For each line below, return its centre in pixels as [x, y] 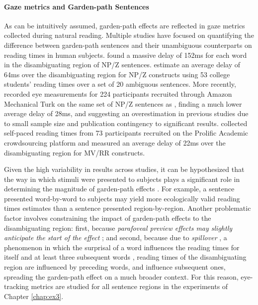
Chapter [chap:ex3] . [34, 296]
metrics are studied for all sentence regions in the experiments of [129, 286]
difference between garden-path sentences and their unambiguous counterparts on [128, 45]
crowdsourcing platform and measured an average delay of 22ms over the [115, 142]
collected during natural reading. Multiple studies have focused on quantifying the [129, 35]
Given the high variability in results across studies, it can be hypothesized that [124, 169]
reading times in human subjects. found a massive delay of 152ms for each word [126, 55]
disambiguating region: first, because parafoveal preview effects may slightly [118, 228]
